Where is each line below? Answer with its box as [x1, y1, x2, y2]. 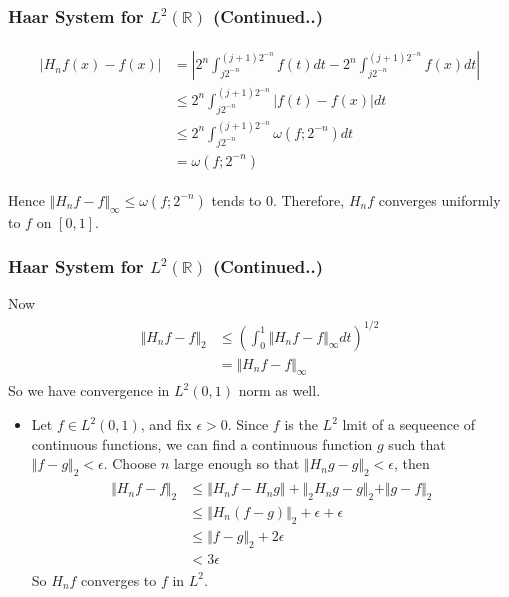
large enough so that [173, 453, 300, 474]
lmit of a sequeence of [342, 414, 476, 435]
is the [284, 414, 318, 435]
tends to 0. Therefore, [211, 189, 345, 210]
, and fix [140, 414, 192, 435]
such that [388, 433, 446, 454]
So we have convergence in [8, 380, 170, 401]
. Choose [103, 453, 157, 474]
